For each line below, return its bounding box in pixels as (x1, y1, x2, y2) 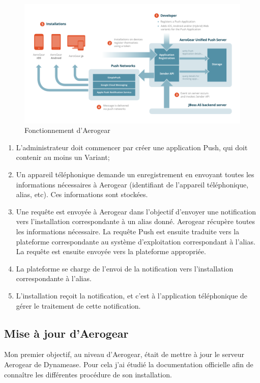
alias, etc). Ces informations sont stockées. (16, 189, 148, 200)
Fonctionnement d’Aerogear (24, 125, 110, 135)
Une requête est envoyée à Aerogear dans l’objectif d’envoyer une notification (16, 206, 256, 216)
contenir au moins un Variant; (16, 152, 110, 162)
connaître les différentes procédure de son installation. (4, 369, 172, 379)
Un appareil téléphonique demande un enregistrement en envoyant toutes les (16, 169, 254, 179)
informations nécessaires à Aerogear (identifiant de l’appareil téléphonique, (16, 179, 249, 189)
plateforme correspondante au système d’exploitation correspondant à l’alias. (16, 236, 255, 247)
